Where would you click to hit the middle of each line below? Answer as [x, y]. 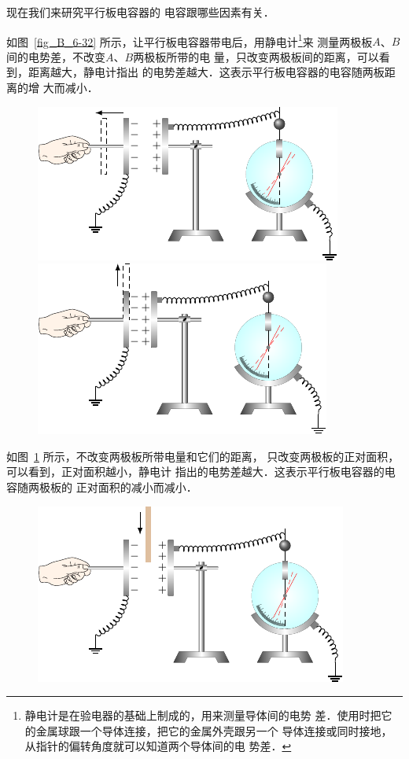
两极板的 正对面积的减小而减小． [112, 487]
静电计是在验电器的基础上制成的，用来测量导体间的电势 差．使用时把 [203, 715]
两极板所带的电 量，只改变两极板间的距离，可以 [256, 56]
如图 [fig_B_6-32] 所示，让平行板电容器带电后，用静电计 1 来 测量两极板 [190, 40]
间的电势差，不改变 [56, 56]
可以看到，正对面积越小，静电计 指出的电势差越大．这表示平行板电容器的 [195, 472]
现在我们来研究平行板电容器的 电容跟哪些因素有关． [140, 12]
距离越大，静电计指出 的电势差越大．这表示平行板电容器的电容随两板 [206, 72]
